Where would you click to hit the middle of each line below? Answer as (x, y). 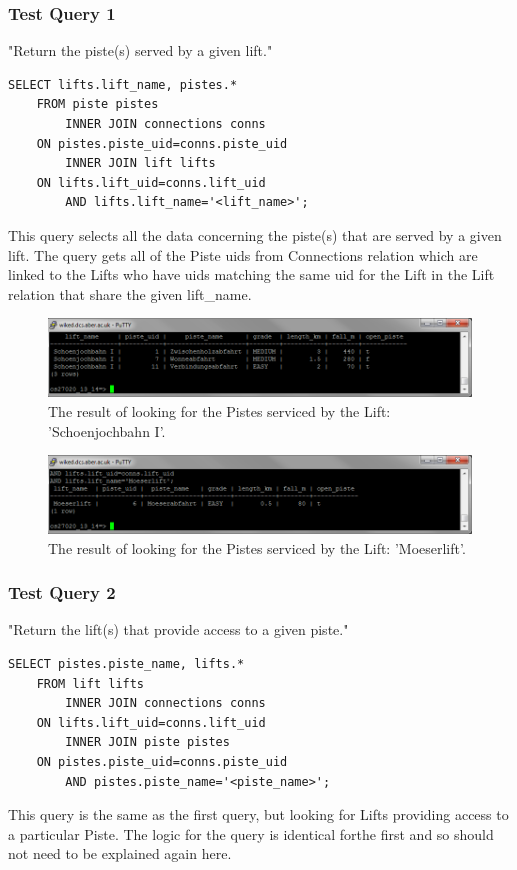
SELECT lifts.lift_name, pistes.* (123, 84)
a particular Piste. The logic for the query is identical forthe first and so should (251, 833)
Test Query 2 (62, 592)
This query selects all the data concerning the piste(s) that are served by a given (255, 234)
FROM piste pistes (97, 104)
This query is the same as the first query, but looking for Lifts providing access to (258, 814)
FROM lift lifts (90, 683)
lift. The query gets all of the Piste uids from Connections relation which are (243, 254)
